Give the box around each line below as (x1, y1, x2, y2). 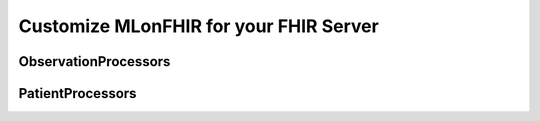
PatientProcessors (18, 85, 137, 102)
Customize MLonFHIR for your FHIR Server (18, 15, 379, 37)
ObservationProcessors (18, 53, 171, 70)
